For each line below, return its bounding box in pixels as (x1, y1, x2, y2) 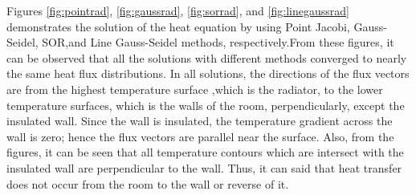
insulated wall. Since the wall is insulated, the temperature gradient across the (6, 112, 393, 129)
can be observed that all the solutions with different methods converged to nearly (6, 49, 407, 66)
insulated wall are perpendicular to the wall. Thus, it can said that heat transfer (6, 159, 402, 176)
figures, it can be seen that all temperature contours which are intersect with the (6, 144, 404, 160)
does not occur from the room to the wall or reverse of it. (6, 175, 289, 192)
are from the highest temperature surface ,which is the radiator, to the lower (6, 80, 383, 97)
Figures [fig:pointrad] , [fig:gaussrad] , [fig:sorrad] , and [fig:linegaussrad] (6, 2, 349, 18)
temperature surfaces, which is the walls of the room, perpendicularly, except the (6, 96, 405, 113)
